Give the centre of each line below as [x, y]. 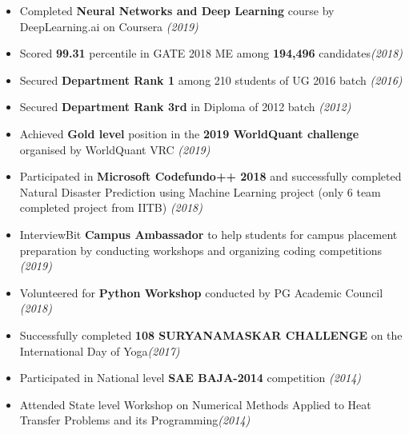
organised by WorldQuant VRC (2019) [115, 149]
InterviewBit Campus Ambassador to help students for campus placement [209, 234]
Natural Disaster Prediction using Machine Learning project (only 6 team [200, 191]
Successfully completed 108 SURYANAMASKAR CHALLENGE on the [211, 334]
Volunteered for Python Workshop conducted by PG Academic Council [201, 292]
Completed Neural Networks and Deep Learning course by [177, 10]
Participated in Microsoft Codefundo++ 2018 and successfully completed [211, 176]
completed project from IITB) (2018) [111, 207]
